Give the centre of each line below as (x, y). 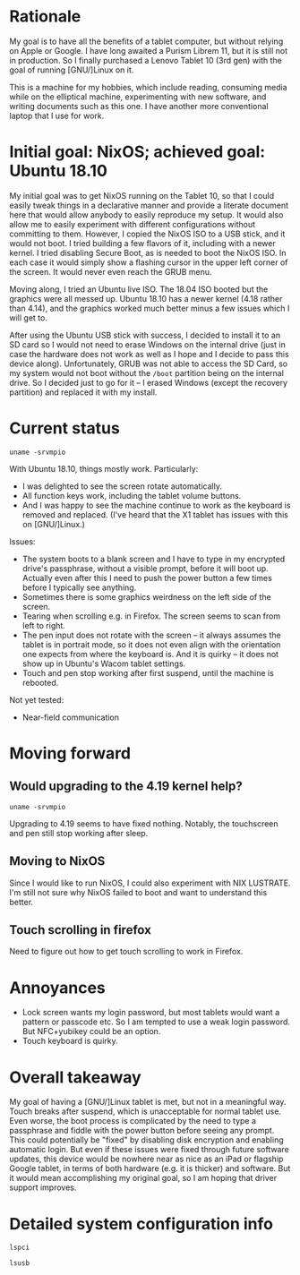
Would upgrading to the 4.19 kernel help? (126, 787)
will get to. (28, 317)
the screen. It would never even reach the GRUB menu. (111, 271)
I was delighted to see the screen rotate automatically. (122, 486)
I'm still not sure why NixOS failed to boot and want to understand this (138, 892)
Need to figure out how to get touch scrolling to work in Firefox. (126, 952)
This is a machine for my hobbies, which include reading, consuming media (149, 87)
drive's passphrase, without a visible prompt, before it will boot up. (145, 568)
